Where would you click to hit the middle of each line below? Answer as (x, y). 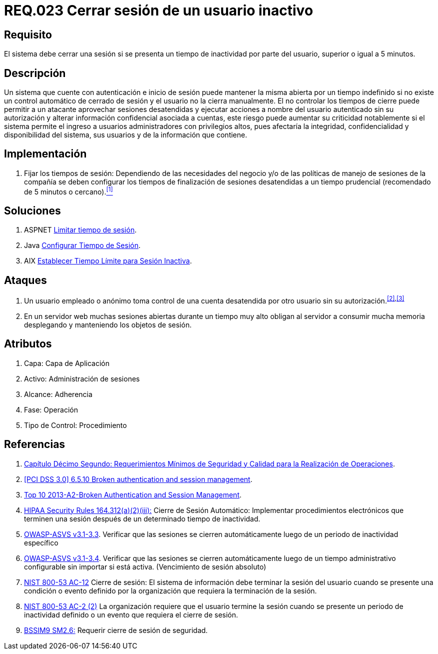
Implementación (45, 154)
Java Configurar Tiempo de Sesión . (82, 245)
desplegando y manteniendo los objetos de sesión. (108, 324)
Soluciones (32, 210)
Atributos (28, 344)
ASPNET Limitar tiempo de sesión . (80, 230)
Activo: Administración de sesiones (82, 378)
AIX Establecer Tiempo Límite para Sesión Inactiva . (108, 261)
